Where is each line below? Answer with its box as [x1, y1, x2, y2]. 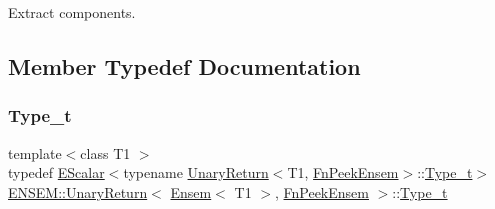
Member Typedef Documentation [8, 50, 361, 81]
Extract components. [8, 2, 136, 22]
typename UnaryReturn [123, 162, 269, 183]
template [8, 142, 62, 163]
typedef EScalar [8, 162, 105, 183]
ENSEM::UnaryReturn [8, 181, 148, 202]
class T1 [80, 142, 131, 163]
